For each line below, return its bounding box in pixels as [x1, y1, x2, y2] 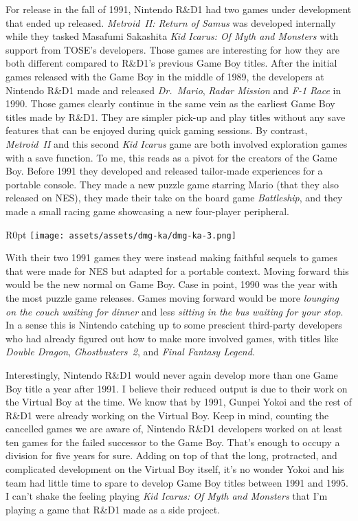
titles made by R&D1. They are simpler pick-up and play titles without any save [5, 109, 346, 124]
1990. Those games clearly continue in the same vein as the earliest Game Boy [5, 96, 335, 111]
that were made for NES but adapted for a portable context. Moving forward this [5, 263, 349, 278]
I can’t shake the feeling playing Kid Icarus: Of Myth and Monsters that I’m [5, 489, 328, 503]
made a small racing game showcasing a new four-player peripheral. [5, 203, 290, 218]
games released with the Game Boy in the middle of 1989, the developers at [5, 69, 324, 83]
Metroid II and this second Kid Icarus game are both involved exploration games [5, 136, 348, 151]
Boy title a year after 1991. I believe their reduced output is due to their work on [5, 381, 348, 395]
